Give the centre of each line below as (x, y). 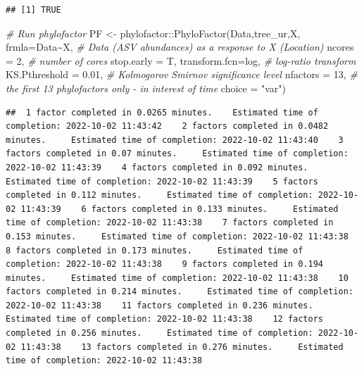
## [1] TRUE (33, 10)
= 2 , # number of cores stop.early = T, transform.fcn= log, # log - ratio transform (181, 60)
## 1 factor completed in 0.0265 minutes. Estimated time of (162, 112)
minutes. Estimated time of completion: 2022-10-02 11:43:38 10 (177, 278)
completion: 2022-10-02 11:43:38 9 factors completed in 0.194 (165, 264)
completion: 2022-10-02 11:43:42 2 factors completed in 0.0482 (167, 126)
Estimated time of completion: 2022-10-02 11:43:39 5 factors (162, 181)
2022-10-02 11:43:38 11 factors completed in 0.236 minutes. (159, 305)
